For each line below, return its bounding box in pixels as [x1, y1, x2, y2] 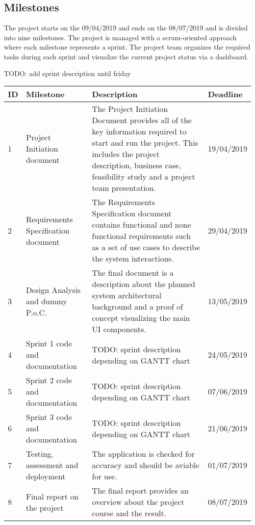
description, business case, [92, 159, 181, 171]
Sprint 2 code [26, 374, 72, 386]
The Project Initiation [92, 103, 168, 115]
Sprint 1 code [26, 338, 72, 349]
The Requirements [92, 196, 155, 208]
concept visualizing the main [92, 312, 190, 324]
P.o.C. [26, 306, 47, 318]
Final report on [26, 490, 79, 502]
